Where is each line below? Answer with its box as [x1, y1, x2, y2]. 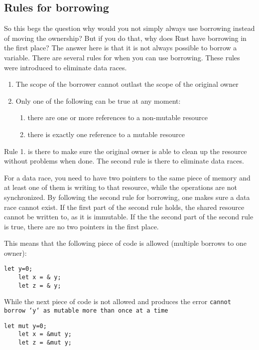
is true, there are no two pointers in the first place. [4, 221, 159, 231]
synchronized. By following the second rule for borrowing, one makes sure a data [4, 191, 250, 202]
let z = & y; [18, 282, 61, 289]
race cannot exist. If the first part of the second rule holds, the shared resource [4, 201, 245, 212]
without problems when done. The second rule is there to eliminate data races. [4, 156, 244, 166]
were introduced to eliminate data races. [4, 62, 127, 72]
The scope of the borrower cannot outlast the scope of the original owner [15, 79, 239, 89]
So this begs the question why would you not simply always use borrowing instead [4, 23, 255, 33]
